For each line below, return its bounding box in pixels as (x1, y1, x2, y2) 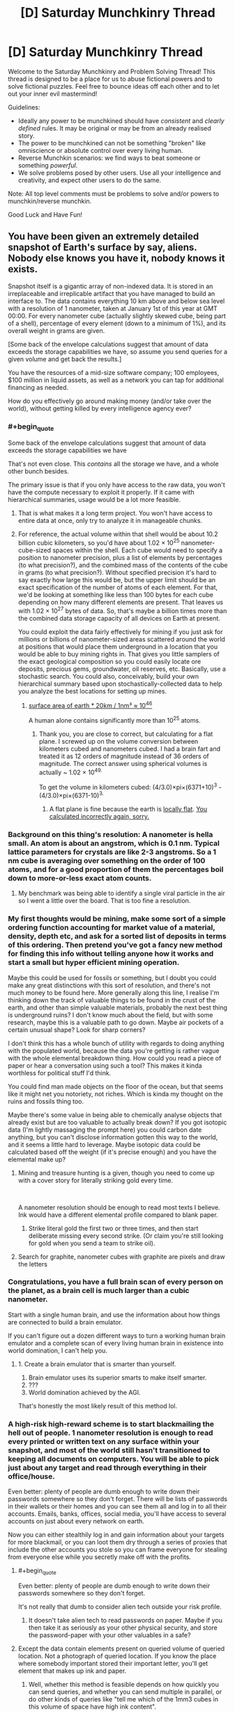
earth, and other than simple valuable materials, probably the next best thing (8, 1003, 227, 1012)
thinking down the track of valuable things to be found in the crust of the (8, 996, 216, 1004)
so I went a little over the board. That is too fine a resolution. (17, 896, 191, 905)
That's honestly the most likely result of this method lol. (17, 1401, 177, 1410)
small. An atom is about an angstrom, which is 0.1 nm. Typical (8, 838, 220, 848)
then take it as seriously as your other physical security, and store (28, 1623, 218, 1632)
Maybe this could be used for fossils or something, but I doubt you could (8, 973, 217, 982)
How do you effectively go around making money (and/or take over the (8, 397, 212, 405)
